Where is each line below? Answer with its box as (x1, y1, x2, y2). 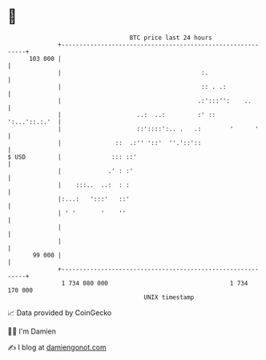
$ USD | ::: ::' (7, 152, 137, 161)
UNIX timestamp (143, 293, 195, 301)
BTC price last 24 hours (129, 34, 213, 42)
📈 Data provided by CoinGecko (7, 308, 112, 318)
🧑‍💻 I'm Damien (7, 326, 57, 336)
